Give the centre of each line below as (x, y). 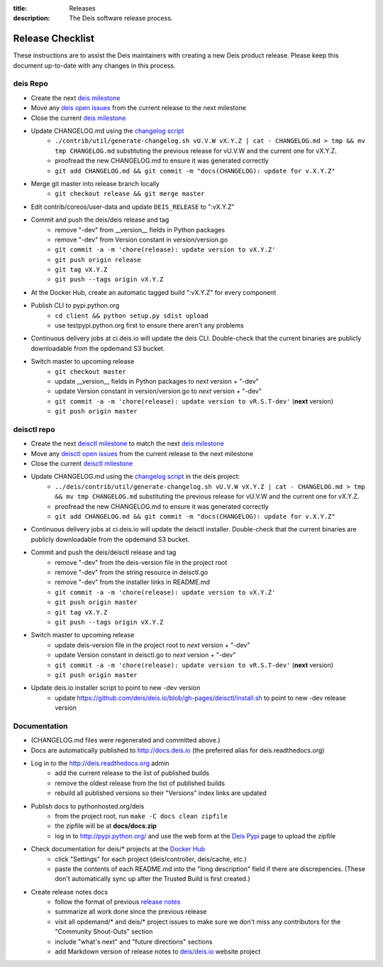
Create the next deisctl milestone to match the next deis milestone (128, 443)
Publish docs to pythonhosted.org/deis (88, 806)
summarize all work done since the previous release (131, 912)
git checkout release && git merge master (130, 194)
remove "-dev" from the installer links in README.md (133, 582)
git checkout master (91, 372)
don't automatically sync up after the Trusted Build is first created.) (153, 879)
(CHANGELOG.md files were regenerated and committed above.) (126, 740)
